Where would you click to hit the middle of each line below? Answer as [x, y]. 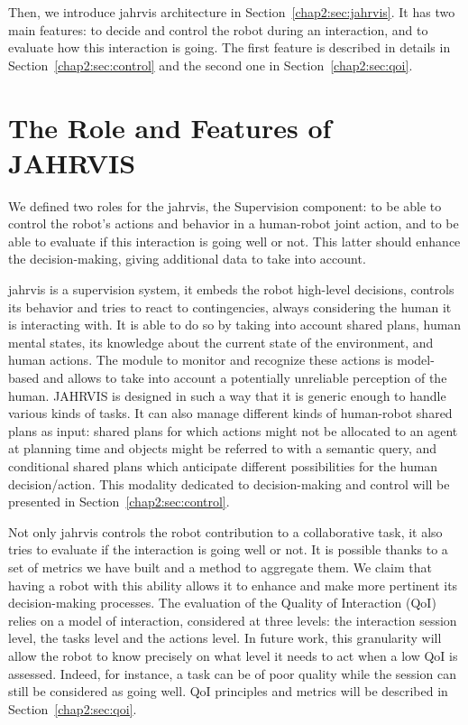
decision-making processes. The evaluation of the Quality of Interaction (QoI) [222, 603]
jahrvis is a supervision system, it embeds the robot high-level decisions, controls [231, 289]
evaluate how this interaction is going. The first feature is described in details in [229, 47]
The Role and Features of [170, 127]
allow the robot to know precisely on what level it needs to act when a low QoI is [233, 655]
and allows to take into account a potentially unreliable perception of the [245, 378]
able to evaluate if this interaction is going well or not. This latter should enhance [234, 241]
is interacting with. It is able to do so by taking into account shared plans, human [235, 325]
